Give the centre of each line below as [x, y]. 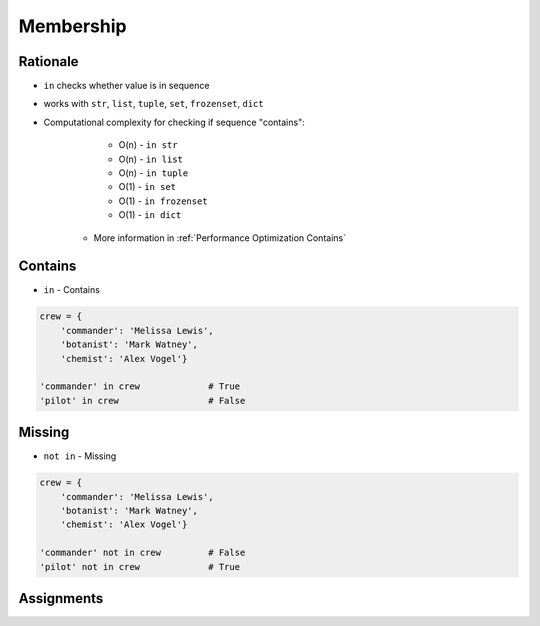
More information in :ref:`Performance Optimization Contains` [220, 237]
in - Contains [71, 290]
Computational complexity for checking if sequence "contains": [174, 122]
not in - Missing [80, 456]
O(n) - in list [151, 159]
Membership [72, 26]
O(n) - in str [148, 145]
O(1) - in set [147, 187]
